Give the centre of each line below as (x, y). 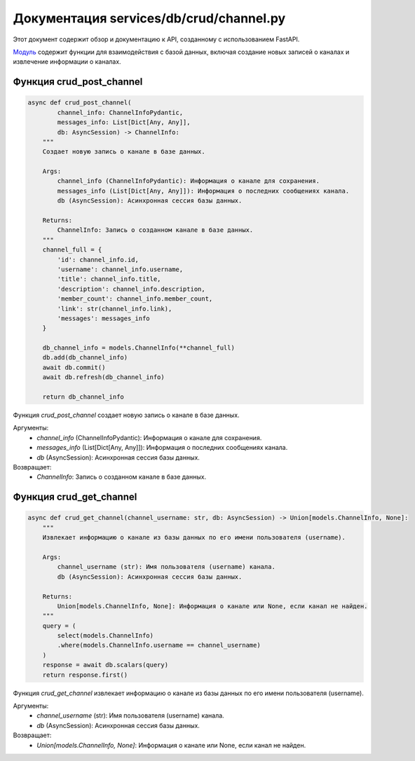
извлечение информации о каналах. (67, 62)
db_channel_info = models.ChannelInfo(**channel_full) (138, 348)
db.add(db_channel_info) (85, 358)
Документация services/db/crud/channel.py (149, 18)
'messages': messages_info (103, 318)
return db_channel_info (83, 397)
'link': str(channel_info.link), (115, 309)
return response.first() (85, 675)
